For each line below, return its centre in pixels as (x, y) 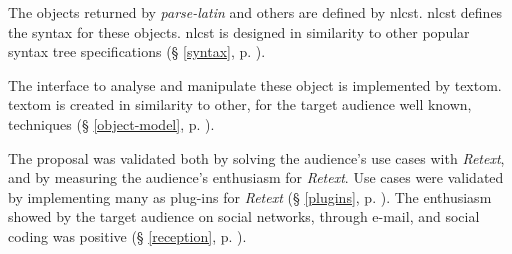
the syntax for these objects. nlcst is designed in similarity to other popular (239, 31)
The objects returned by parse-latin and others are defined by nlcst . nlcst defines (255, 12)
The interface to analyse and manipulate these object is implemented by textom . (255, 84)
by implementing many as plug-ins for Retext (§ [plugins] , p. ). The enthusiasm (250, 196)
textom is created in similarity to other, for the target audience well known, (240, 104)
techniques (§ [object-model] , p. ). (111, 123)
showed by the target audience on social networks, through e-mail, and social (244, 216)
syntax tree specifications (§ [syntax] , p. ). (137, 51)
